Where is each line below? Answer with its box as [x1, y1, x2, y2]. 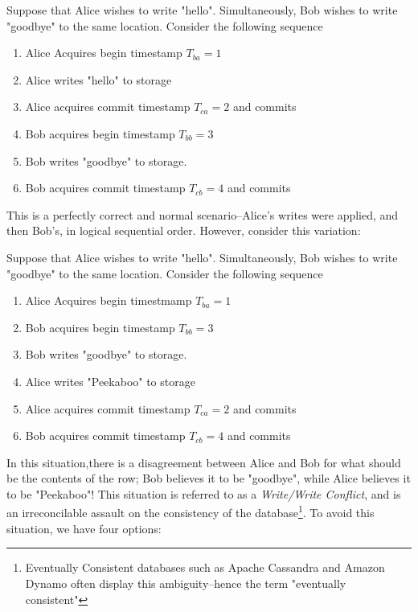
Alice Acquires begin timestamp [25, 44, 182, 61]
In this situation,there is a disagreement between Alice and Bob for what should [6, 454, 401, 470]
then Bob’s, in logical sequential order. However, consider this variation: [6, 222, 361, 239]
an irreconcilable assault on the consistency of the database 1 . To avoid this [6, 502, 375, 521]
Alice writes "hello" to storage [25, 71, 172, 88]
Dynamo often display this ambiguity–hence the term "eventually [25, 574, 346, 591]
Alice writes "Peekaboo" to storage [25, 372, 195, 389]
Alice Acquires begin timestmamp [25, 292, 192, 309]
